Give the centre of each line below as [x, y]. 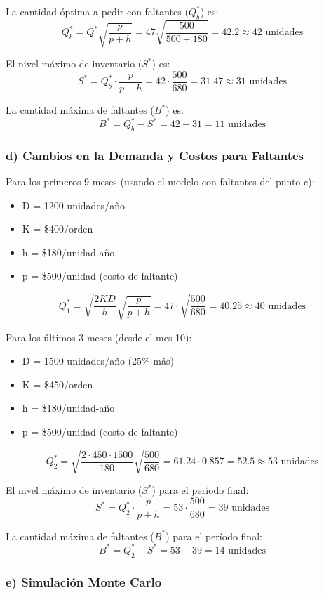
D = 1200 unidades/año [73, 205]
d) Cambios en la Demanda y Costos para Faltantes [155, 155]
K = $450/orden [58, 384]
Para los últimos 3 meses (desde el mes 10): [99, 337]
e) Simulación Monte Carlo [84, 581]
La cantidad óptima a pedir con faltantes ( [97, 11]
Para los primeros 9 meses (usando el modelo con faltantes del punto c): [160, 182]
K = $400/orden [58, 229]
